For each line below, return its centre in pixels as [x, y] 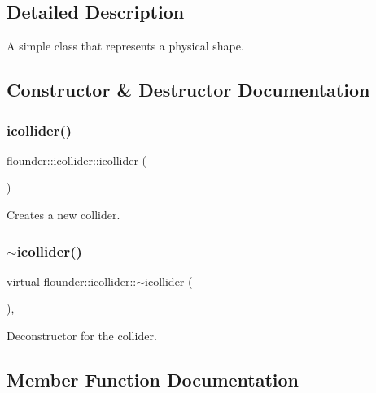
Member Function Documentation [153, 379]
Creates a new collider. [63, 214]
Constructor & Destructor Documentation [188, 90]
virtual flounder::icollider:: [72, 281]
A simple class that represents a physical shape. [125, 46]
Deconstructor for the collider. [82, 335]
